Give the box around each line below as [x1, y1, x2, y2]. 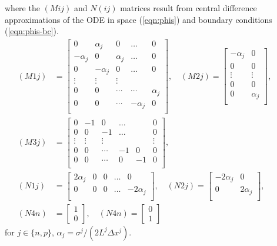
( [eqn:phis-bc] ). [5, 25, 59, 37]
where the [5, 2, 40, 14]
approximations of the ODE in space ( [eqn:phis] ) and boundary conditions [5, 13, 272, 25]
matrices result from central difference [120, 2, 257, 14]
